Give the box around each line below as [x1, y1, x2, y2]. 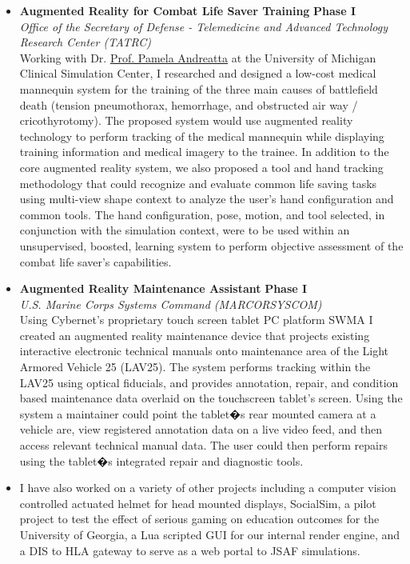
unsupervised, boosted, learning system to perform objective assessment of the [19, 237, 404, 254]
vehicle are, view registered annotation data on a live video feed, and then [19, 421, 383, 438]
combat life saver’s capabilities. [19, 253, 172, 270]
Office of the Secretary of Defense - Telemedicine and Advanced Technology [19, 18, 388, 34]
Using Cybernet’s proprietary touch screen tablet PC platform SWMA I [19, 311, 373, 328]
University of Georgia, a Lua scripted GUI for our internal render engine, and [19, 526, 400, 542]
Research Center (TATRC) [19, 34, 152, 50]
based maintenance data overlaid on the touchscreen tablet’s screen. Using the [19, 390, 403, 406]
